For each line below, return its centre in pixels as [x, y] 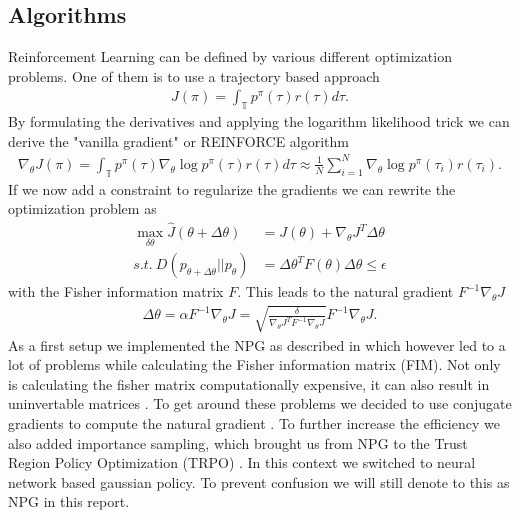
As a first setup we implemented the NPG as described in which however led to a [257, 344]
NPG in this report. [69, 501]
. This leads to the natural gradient [345, 291]
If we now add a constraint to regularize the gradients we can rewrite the [232, 188]
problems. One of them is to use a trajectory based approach [194, 75]
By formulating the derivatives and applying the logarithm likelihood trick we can [259, 121]
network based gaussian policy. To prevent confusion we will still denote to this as [259, 481]
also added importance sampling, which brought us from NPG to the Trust [238, 442]
